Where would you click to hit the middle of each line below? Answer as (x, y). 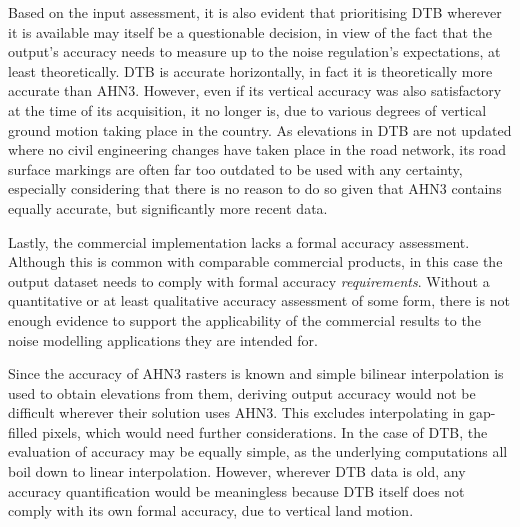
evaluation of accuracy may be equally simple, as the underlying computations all (258, 451)
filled (23, 431)
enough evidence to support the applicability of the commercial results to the (244, 319)
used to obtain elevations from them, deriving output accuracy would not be (242, 392)
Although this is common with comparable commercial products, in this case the (255, 261)
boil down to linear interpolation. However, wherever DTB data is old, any (237, 471)
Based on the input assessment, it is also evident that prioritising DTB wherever (255, 12)
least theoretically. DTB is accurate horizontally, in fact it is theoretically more (250, 70)
